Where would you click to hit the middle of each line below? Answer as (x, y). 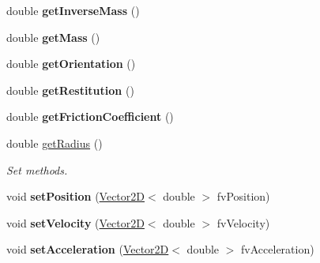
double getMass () (53, 37)
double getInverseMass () (73, 10)
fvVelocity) (243, 222)
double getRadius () (55, 143)
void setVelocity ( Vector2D (75, 222)
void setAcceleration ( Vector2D (88, 249)
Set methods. (37, 169)
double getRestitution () (70, 90)
